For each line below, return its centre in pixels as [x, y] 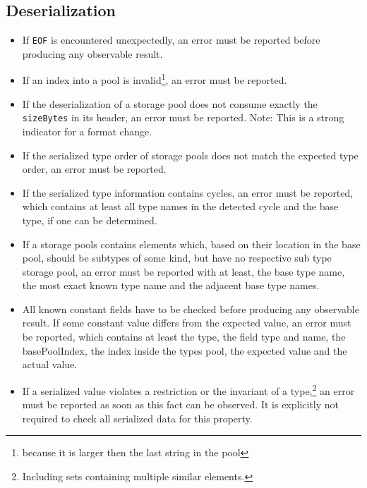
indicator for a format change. [87, 131]
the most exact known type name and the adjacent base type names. [171, 285]
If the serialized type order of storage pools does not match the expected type [190, 155]
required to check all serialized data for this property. [137, 418]
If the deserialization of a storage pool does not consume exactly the [170, 103]
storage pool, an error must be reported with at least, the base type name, [183, 271]
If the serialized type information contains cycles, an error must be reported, [188, 192]
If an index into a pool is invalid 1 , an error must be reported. [155, 79]
